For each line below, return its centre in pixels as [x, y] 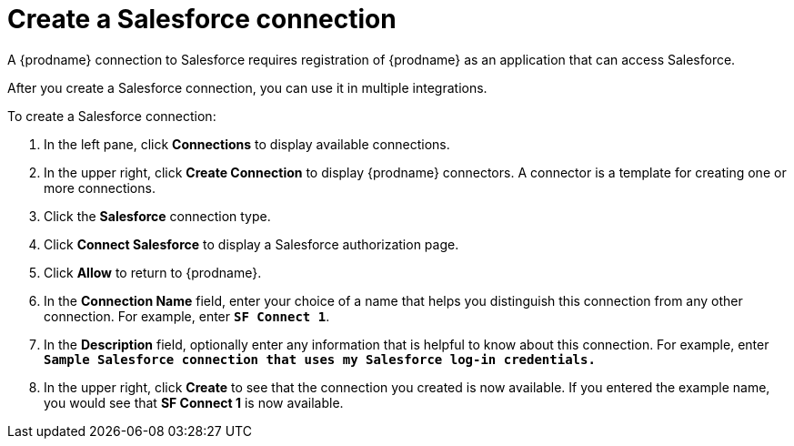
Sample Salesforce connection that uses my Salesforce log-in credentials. [320, 359]
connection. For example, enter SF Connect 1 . [187, 316]
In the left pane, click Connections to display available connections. [247, 144]
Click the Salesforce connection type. [157, 216]
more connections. [100, 188]
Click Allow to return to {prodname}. [153, 272]
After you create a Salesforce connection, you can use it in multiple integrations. [247, 87]
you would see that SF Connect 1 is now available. [194, 402]
